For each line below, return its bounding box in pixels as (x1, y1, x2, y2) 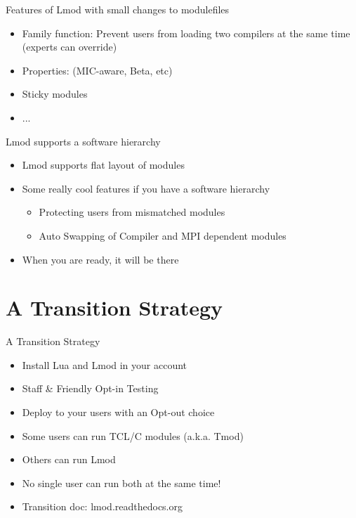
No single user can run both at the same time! (22, 475, 221, 490)
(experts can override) (22, 39, 117, 54)
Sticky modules (22, 86, 88, 101)
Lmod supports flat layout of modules (22, 157, 185, 172)
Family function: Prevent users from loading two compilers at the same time (22, 25, 350, 40)
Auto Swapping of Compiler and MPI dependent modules (39, 228, 286, 242)
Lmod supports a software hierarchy (6, 134, 161, 148)
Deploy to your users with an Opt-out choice (22, 405, 215, 420)
